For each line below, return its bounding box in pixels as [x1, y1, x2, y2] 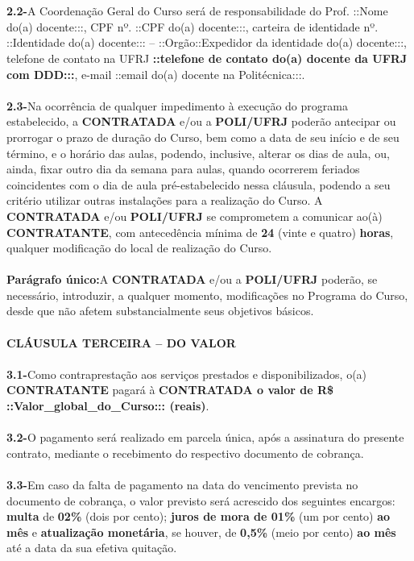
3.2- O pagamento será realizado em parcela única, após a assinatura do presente [6, 429, 404, 446]
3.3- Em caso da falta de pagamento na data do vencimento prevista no [6, 476, 358, 492]
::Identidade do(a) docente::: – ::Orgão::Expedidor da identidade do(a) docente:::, [6, 34, 407, 51]
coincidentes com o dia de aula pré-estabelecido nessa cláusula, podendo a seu [6, 176, 391, 193]
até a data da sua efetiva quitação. [6, 539, 177, 556]
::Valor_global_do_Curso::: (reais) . [6, 397, 209, 414]
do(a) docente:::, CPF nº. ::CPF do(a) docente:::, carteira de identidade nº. [6, 18, 379, 35]
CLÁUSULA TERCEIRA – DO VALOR [6, 334, 236, 351]
